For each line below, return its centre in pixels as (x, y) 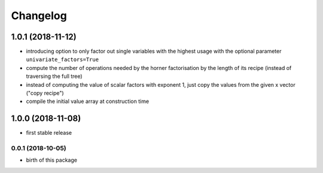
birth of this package (52, 160)
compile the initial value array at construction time (88, 101)
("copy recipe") (45, 93)
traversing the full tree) (54, 76)
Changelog (39, 16)
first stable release (49, 133)
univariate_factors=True (62, 60)
